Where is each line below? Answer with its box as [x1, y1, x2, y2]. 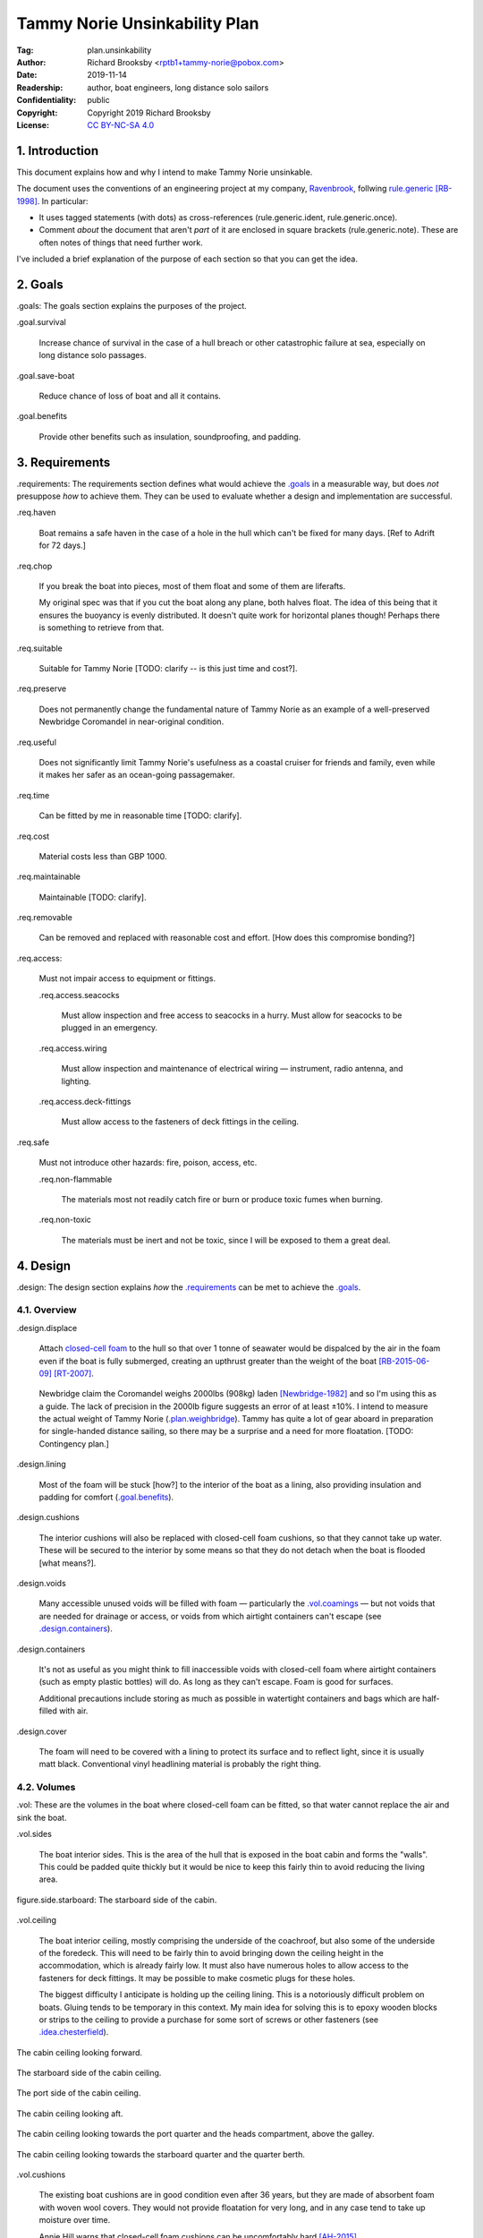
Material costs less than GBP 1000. [38, 850, 167, 861]
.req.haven [16, 507, 56, 518]
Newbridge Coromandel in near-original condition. [38, 716, 225, 727]
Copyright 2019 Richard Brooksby [87, 107, 211, 118]
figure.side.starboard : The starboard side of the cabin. [16, 1894, 217, 1905]
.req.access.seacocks [38, 989, 120, 1000]
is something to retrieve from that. [38, 622, 165, 633]
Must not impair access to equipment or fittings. [38, 973, 216, 984]
